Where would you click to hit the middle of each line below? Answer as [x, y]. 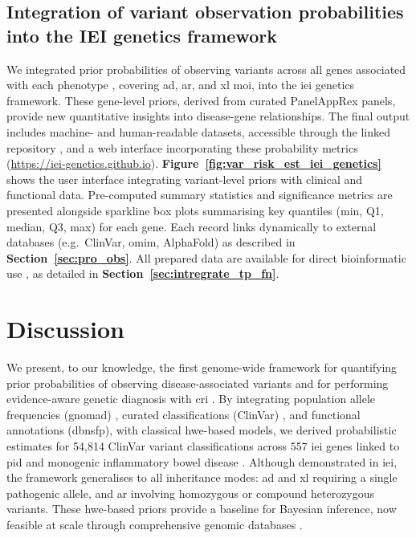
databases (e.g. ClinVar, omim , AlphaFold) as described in [151, 242]
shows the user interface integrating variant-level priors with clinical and [185, 179]
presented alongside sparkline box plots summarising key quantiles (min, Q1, [195, 210]
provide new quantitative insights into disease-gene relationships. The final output [208, 116]
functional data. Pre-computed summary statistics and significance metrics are [200, 195]
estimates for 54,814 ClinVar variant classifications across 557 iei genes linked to [203, 446]
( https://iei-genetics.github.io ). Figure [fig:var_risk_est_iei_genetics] [194, 163]
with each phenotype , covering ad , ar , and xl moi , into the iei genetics [181, 85]
